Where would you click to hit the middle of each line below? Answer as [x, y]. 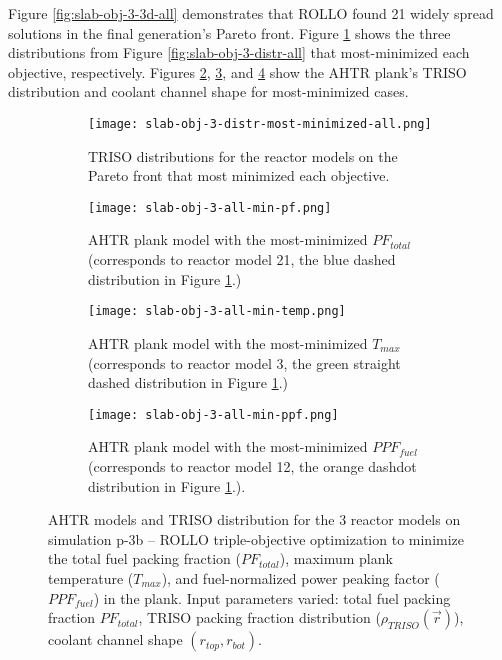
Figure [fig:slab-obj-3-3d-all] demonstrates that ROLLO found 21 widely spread [251, 13]
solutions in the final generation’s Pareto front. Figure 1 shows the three [229, 32]
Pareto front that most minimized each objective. [239, 175]
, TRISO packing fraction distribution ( [259, 617]
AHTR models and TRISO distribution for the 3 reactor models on [254, 519]
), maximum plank [336, 558]
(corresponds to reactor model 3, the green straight [244, 362]
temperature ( [91, 577]
